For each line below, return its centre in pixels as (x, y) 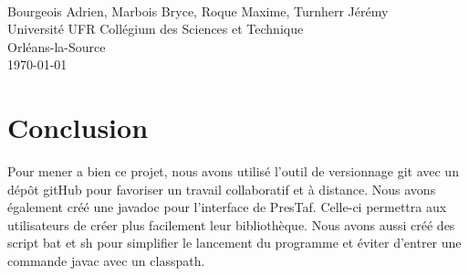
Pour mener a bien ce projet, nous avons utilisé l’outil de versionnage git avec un (233, 171)
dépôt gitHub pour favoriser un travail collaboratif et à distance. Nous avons (222, 189)
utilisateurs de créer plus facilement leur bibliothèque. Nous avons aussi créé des (231, 224)
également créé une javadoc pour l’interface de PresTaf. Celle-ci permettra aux (227, 207)
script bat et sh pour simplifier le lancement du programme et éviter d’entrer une (234, 243)
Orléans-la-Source (57, 46)
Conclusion (78, 127)
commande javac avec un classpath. (106, 261)
